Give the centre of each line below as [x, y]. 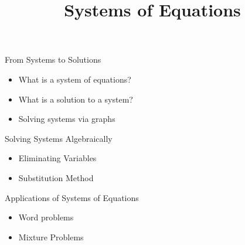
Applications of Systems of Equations [72, 197]
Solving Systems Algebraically [59, 138]
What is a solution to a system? [76, 99]
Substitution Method [56, 177]
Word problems [46, 217]
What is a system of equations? [75, 79]
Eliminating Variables [57, 158]
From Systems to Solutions [53, 59]
